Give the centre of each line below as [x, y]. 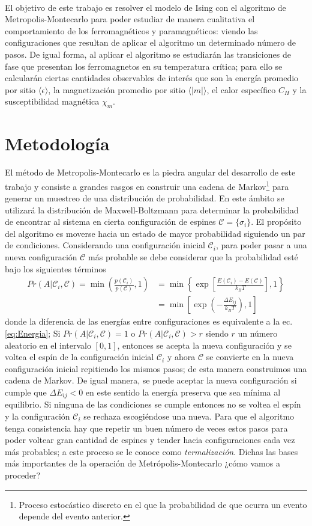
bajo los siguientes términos [55, 268]
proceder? [23, 475]
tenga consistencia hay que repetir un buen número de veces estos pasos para [146, 428]
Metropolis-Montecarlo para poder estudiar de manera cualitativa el [130, 19]
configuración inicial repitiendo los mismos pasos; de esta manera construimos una [156, 368]
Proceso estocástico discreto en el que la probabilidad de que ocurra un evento [163, 504]
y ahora [181, 357]
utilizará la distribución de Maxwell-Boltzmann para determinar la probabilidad [152, 209]
